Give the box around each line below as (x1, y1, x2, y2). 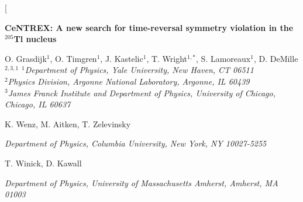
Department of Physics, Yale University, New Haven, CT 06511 (25, 64, 254, 76)
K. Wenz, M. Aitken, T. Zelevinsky (5, 117, 131, 130)
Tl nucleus (13, 33, 57, 45)
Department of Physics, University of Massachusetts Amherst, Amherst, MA (5, 176, 278, 189)
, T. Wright (146, 52, 188, 64)
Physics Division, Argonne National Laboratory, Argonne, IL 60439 (8, 75, 250, 87)
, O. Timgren (50, 52, 97, 64)
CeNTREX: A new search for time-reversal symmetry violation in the (5, 21, 294, 33)
